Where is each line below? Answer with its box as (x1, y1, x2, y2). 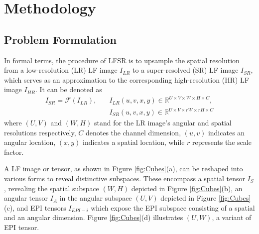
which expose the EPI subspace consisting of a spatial (91, 202, 255, 213)
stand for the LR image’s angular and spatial (94, 117, 232, 128)
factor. (4, 146, 24, 157)
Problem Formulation (4, 31, 117, 47)
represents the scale (192, 137, 252, 147)
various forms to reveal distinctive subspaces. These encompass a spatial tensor (4, 173, 245, 183)
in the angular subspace (59, 193, 132, 203)
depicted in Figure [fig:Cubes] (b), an (131, 183, 243, 193)
